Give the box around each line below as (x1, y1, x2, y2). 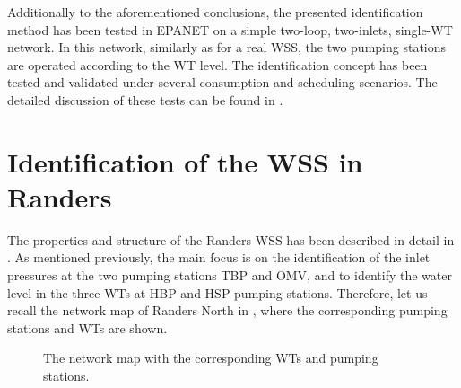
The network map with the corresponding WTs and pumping (43, 348, 378, 367)
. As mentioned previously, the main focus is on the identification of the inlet (7, 248, 431, 267)
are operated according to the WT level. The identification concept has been (7, 55, 428, 74)
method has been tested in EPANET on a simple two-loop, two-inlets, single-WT (7, 20, 453, 39)
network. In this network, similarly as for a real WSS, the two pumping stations (7, 38, 447, 57)
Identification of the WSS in (7, 143, 363, 180)
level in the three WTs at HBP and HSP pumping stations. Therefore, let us (7, 283, 428, 302)
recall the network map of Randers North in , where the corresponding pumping (7, 301, 448, 320)
